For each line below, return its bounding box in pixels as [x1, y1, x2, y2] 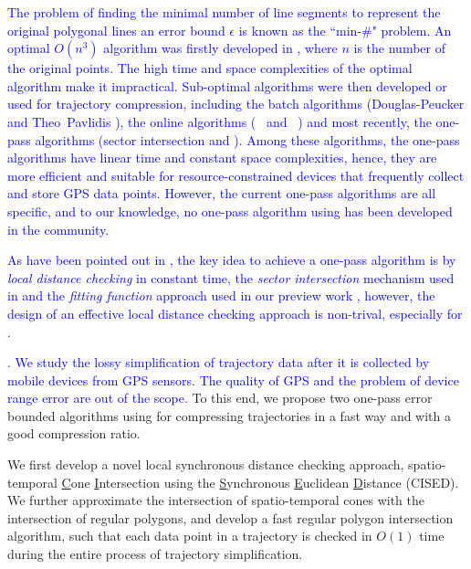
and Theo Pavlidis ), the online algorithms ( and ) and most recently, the [7, 111, 432, 131]
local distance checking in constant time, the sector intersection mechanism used [7, 268, 455, 287]
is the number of [353, 38, 446, 58]
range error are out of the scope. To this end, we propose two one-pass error [7, 388, 433, 407]
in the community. [7, 219, 110, 238]
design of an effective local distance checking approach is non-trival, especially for [7, 303, 463, 322]
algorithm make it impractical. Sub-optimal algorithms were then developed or [7, 76, 447, 95]
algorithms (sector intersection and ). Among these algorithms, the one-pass [35, 130, 460, 149]
